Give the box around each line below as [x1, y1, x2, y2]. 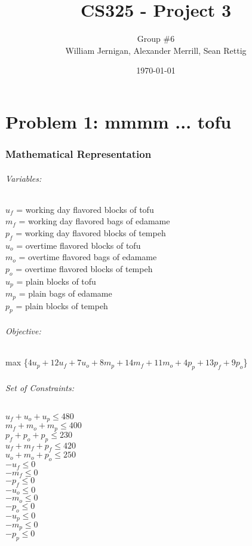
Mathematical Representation [5, 147, 152, 161]
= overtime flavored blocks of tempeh [16, 262, 153, 274]
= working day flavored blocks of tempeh [16, 226, 166, 239]
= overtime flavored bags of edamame [19, 251, 157, 263]
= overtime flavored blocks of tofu [16, 239, 141, 251]
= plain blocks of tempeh [16, 299, 108, 312]
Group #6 [137, 32, 175, 45]
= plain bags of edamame [19, 287, 112, 300]
